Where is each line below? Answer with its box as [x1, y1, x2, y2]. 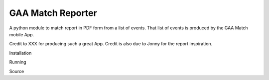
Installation [9, 50, 32, 56]
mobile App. [9, 31, 34, 37]
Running [9, 59, 27, 65]
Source [9, 68, 24, 74]
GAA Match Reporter [9, 7, 97, 18]
